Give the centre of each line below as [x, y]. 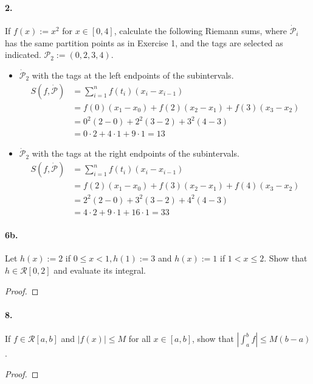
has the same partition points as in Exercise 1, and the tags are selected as [144, 42]
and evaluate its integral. [100, 270]
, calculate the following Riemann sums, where [200, 31]
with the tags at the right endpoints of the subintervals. [136, 153]
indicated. [23, 55]
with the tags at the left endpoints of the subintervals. [133, 75]
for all [139, 339]
